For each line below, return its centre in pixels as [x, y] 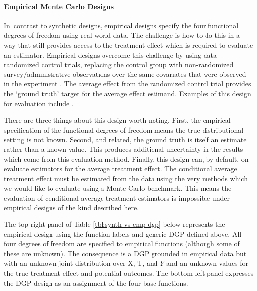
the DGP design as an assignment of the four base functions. [96, 282]
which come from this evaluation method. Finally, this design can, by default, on [126, 159]
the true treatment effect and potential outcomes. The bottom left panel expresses [129, 273]
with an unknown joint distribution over [65, 263]
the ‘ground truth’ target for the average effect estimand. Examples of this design [128, 93]
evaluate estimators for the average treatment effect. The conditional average [121, 169]
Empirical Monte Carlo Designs [59, 6]
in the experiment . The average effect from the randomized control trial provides [128, 84]
